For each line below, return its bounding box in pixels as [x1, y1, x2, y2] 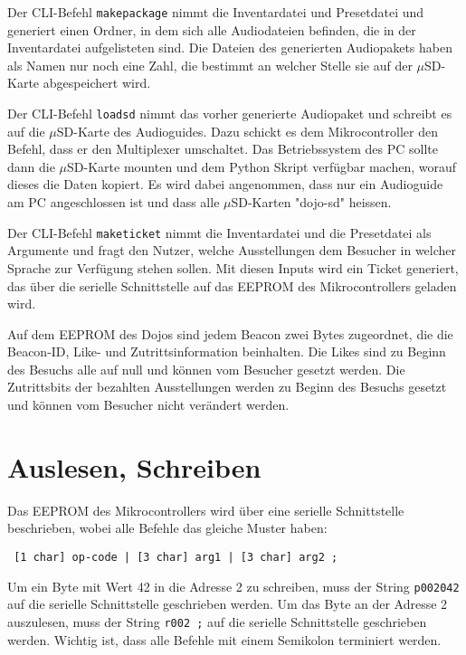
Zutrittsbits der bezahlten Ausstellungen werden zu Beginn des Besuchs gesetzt [7, 377, 447, 396]
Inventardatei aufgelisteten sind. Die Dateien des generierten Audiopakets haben [7, 38, 452, 57]
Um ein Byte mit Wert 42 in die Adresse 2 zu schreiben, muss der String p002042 [7, 576, 460, 595]
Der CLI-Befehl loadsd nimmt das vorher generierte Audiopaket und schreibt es [7, 104, 452, 123]
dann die [7, 157, 55, 176]
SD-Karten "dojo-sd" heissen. [231, 193, 392, 212]
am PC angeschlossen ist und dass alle [7, 193, 220, 212]
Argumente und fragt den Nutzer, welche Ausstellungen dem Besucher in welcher [7, 241, 457, 260]
